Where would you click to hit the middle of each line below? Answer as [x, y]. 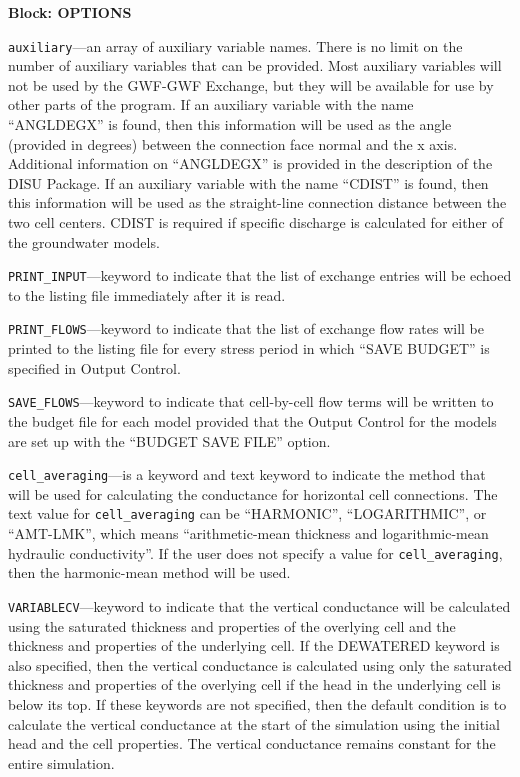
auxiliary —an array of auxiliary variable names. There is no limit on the [235, 45]
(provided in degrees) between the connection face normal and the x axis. [233, 143]
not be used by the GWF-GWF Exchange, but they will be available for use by [251, 84]
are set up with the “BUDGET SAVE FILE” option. [169, 440]
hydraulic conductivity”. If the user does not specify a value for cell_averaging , [255, 552]
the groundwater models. [84, 241]
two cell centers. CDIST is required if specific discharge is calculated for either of [256, 222]
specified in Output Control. [94, 367]
